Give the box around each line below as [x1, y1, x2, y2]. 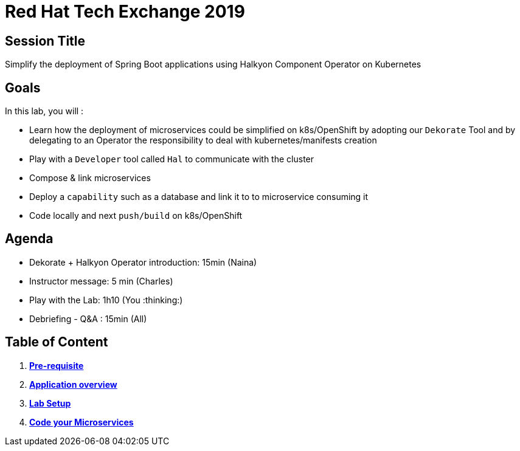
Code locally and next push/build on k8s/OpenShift [29, 210, 243, 221]
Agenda [5, 231, 54, 247]
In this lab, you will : [5, 106, 84, 117]
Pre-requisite [29, 360, 84, 371]
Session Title [5, 33, 86, 49]
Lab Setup [29, 398, 71, 408]
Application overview [29, 379, 117, 390]
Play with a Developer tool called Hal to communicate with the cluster [29, 154, 314, 165]
